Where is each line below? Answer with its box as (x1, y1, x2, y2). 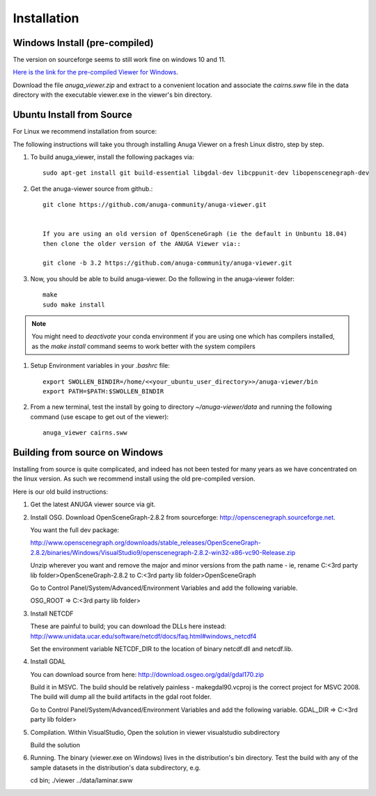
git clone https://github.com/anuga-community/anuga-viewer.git (42, 201, 267, 209)
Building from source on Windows (13, 446, 164, 458)
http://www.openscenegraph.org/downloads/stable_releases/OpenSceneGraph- (30, 538, 261, 547)
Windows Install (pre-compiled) (13, 37, 155, 49)
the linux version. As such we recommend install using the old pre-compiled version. (13, 474, 256, 483)
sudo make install (42, 300, 106, 309)
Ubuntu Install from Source (13, 109, 132, 121)
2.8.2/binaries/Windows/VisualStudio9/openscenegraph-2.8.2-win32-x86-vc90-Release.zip (30, 548, 296, 556)
